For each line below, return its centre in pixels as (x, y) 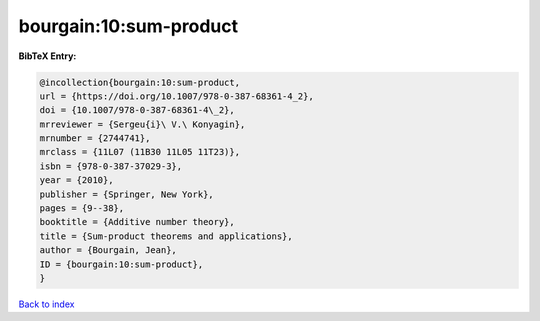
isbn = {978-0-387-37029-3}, (111, 166)
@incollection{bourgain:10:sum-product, (139, 82)
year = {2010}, (76, 180)
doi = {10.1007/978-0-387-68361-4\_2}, (137, 110)
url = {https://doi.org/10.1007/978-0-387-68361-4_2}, (176, 96)
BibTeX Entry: (47, 56)
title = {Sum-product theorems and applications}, (166, 236)
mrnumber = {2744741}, (95, 138)
